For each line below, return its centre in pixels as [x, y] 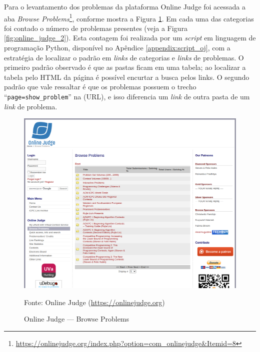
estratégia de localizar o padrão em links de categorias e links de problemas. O [124, 57]
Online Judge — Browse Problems [77, 319]
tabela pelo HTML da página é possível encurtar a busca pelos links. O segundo [127, 77]
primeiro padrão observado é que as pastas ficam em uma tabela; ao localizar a [125, 67]
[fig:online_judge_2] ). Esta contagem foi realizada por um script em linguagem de [130, 38]
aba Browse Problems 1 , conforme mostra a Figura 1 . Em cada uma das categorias [129, 17]
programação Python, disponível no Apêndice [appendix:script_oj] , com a [117, 48]
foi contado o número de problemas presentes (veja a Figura [96, 28]
